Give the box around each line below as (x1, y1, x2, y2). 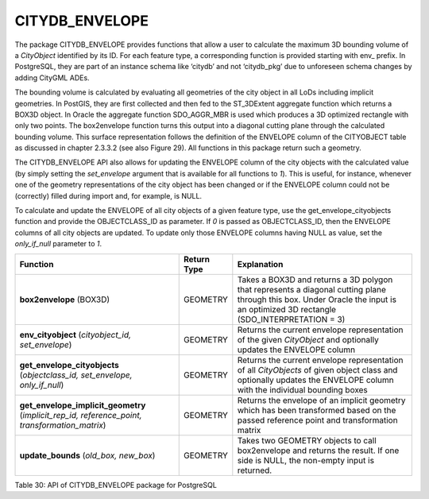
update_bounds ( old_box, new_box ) (19, 450, 156, 461)
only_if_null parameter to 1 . (14, 239, 102, 249)
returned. (237, 465, 272, 476)
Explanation (237, 258, 284, 269)
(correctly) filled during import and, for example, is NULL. (14, 191, 203, 200)
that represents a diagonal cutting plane (237, 284, 387, 295)
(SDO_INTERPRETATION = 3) (237, 314, 346, 325)
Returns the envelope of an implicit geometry (237, 394, 406, 405)
